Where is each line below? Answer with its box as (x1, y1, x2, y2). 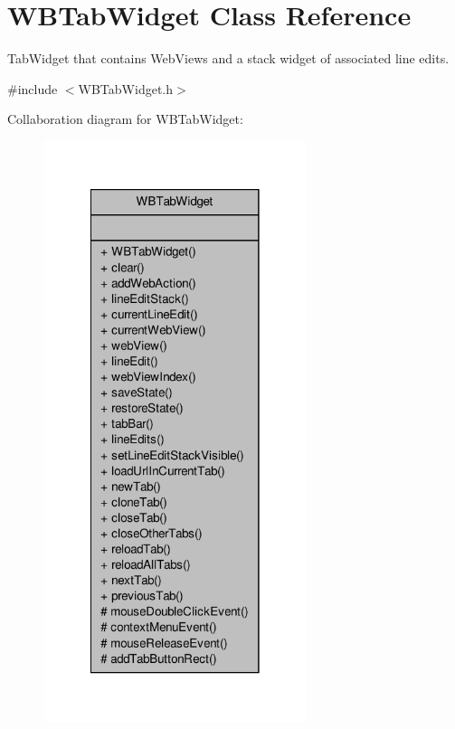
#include (7, 79, 58, 98)
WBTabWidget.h (78, 79, 174, 98)
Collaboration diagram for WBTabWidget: (7, 109, 243, 128)
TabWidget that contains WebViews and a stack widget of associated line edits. (7, 49, 450, 68)
